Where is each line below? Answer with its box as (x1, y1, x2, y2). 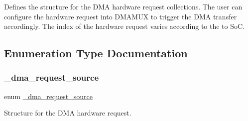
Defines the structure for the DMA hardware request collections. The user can (4, 1, 243, 11)
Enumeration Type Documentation (4, 45, 188, 61)
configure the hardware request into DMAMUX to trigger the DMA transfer (4, 11, 237, 21)
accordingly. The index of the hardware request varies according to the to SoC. (4, 21, 245, 31)
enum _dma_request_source (4, 91, 93, 101)
